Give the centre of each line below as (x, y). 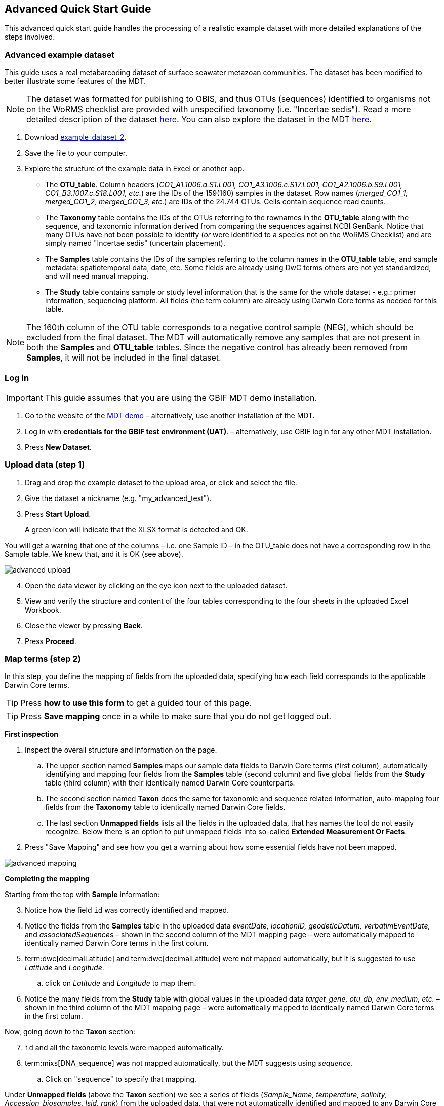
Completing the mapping (47, 879)
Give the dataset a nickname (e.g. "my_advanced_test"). (118, 498)
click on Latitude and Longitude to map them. (121, 983)
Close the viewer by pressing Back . (84, 625)
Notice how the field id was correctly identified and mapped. (127, 910)
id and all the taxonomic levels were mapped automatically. (124, 1048)
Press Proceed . (51, 641)
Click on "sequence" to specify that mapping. (121, 1079)
